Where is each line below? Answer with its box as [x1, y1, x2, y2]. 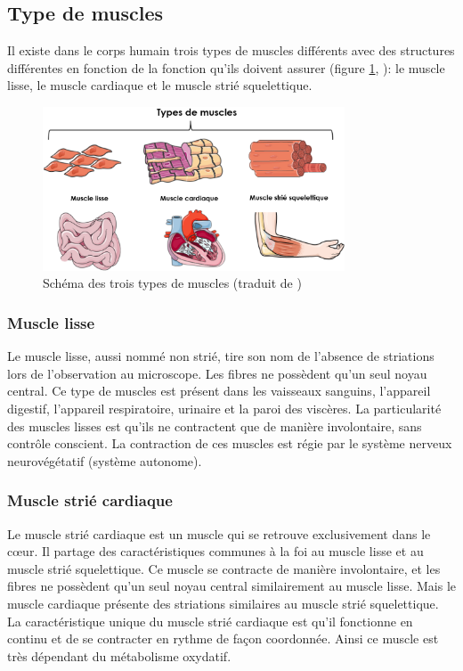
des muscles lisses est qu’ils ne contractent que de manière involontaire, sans [7, 416, 422, 435]
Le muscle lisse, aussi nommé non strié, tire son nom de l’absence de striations [7, 347, 435, 365]
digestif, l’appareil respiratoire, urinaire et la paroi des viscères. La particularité [7, 399, 442, 417]
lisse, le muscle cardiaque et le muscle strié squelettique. [7, 76, 313, 94]
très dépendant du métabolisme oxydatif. [7, 646, 231, 665]
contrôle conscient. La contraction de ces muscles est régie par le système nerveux [7, 434, 452, 453]
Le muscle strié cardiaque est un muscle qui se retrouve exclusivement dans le [7, 524, 431, 543]
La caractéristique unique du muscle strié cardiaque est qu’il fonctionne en [7, 611, 413, 630]
